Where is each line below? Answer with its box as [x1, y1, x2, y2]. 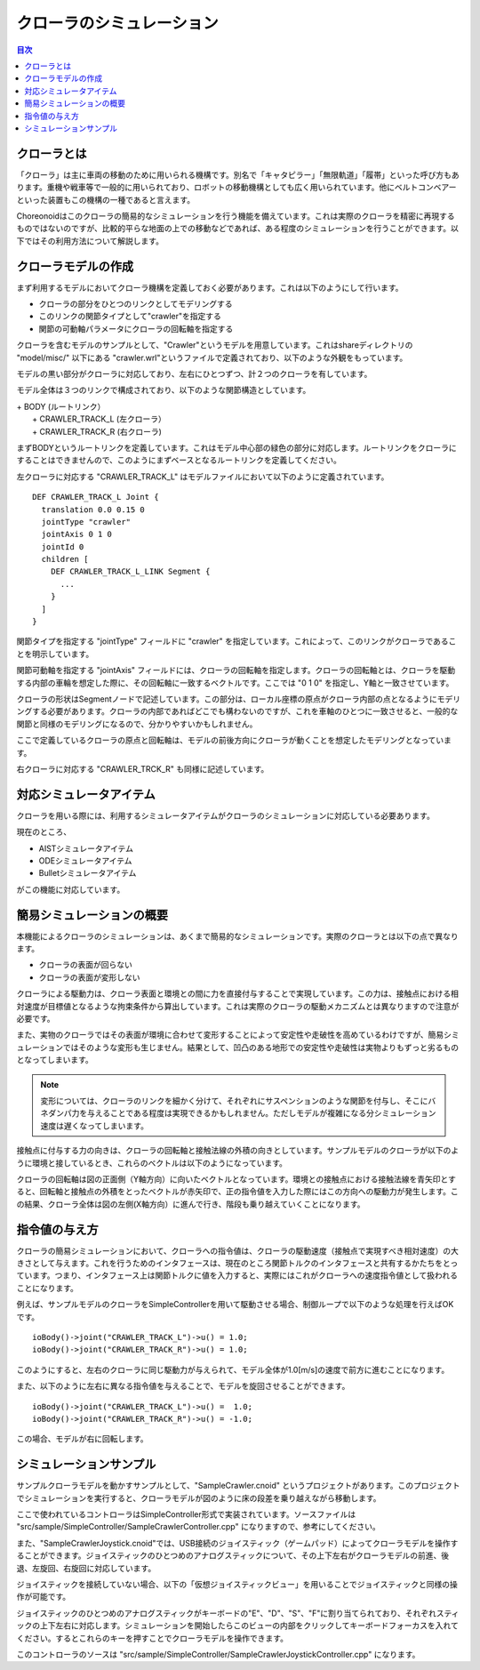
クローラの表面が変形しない [38, 972, 140, 983]
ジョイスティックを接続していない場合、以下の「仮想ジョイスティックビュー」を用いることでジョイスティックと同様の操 [16, 1578, 458, 1589]
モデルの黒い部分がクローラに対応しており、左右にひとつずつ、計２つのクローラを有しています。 [16, 369, 372, 379]
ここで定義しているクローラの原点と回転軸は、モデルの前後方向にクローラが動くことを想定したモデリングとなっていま [16, 735, 452, 746]
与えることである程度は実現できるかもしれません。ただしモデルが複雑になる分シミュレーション [86, 1108, 436, 1119]
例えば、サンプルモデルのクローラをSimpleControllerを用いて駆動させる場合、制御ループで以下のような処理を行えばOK [16, 1299, 454, 1310]
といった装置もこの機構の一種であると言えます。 [16, 194, 196, 205]
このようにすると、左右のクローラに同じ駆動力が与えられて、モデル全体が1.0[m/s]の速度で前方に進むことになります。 [16, 1364, 450, 1375]
